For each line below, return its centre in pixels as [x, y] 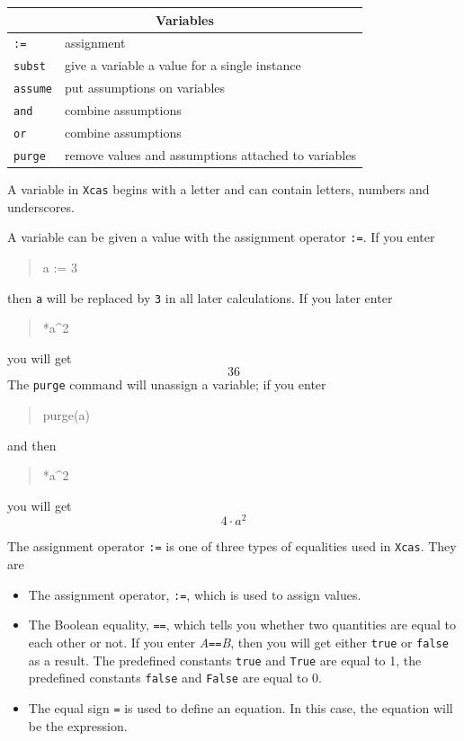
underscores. [41, 206]
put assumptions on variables [145, 88]
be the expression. [78, 725]
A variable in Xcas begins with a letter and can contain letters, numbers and [219, 189]
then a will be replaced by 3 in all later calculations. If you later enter [200, 297]
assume [33, 89]
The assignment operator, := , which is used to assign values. [195, 594]
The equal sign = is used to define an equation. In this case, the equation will [241, 708]
